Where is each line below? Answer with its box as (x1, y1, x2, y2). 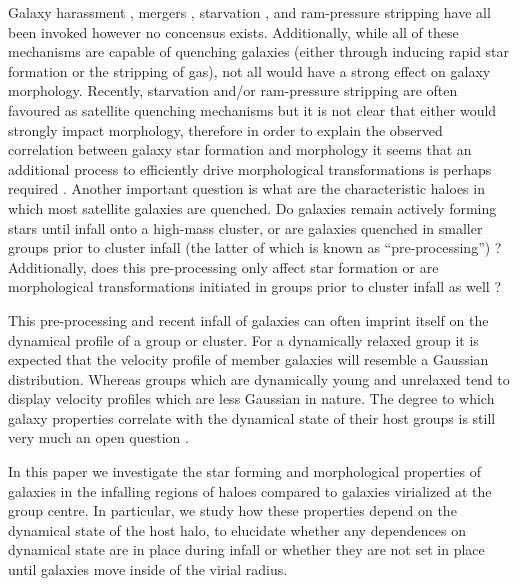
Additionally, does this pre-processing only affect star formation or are (8, 256, 439, 277)
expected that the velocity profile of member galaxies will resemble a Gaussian (8, 349, 489, 370)
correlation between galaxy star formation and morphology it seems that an (8, 139, 472, 160)
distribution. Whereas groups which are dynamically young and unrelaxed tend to (8, 368, 510, 389)
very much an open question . (8, 427, 189, 448)
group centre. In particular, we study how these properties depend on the (8, 500, 457, 521)
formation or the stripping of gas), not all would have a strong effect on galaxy (8, 60, 491, 81)
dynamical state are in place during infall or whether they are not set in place (8, 539, 485, 560)
